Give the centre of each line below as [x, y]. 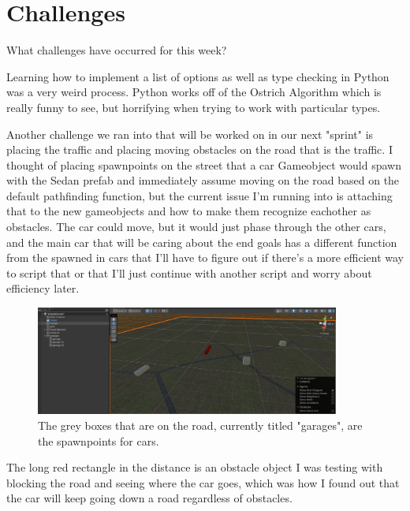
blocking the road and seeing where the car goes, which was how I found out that [203, 482]
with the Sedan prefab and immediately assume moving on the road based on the [203, 180]
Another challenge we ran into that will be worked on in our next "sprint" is [190, 134]
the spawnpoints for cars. [99, 440]
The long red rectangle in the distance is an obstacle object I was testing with [195, 467]
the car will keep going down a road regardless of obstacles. [149, 498]
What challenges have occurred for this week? [117, 50]
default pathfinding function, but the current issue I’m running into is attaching [199, 195]
